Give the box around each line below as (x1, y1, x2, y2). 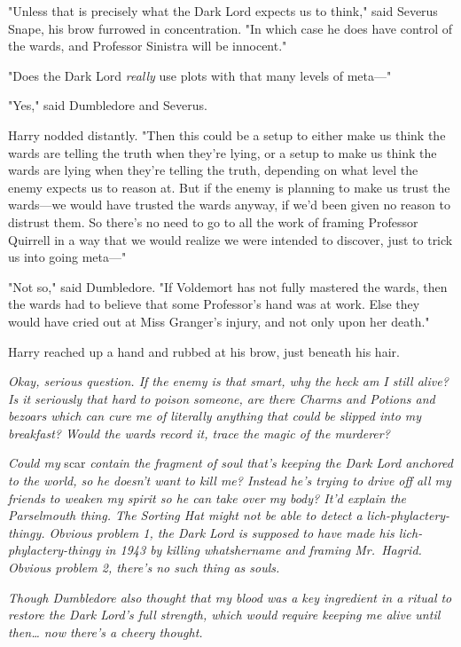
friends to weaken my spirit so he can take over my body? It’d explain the (8, 488, 406, 507)
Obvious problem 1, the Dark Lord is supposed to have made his (49, 523, 395, 541)
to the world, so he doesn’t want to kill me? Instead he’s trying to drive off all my (8, 471, 451, 490)
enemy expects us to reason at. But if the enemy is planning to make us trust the (8, 178, 450, 196)
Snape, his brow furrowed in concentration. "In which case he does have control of (8, 19, 453, 37)
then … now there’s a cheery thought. (8, 622, 203, 641)
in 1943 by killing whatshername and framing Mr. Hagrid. (105, 540, 422, 559)
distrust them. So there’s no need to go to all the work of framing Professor (8, 212, 418, 231)
